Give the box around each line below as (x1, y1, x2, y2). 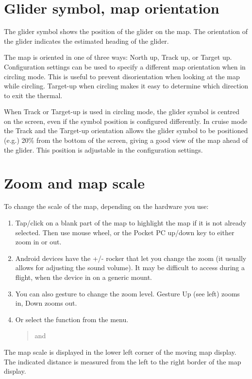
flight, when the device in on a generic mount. (15, 272, 152, 282)
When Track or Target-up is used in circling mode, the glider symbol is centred (4, 106, 240, 117)
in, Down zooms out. (15, 298, 77, 308)
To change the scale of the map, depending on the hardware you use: (4, 201, 209, 211)
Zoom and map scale (4, 173, 145, 193)
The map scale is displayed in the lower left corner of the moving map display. (4, 346, 236, 357)
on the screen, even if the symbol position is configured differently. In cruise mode (4, 116, 248, 126)
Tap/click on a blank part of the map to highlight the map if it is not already (15, 217, 247, 227)
